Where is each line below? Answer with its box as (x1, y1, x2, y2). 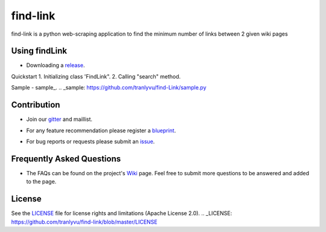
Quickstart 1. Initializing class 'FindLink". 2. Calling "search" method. (11, 72, 181, 80)
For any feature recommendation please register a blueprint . (26, 127, 176, 134)
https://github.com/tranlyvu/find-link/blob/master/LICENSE (11, 218, 158, 225)
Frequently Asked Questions (11, 153, 121, 164)
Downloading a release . (26, 62, 85, 69)
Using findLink (11, 46, 68, 56)
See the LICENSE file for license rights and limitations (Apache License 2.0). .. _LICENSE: (11, 210, 232, 217)
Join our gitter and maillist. (26, 115, 93, 123)
